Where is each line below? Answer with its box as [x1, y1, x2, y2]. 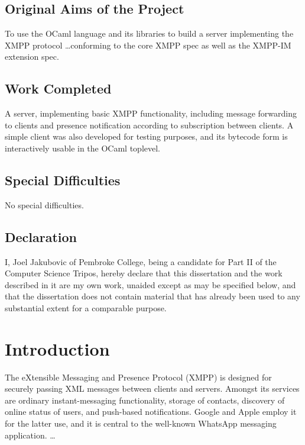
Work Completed [5, 79, 112, 98]
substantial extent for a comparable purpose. [5, 301, 167, 314]
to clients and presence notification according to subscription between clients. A [5, 118, 294, 131]
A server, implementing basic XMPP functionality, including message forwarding [5, 107, 297, 120]
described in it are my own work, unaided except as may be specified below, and [5, 278, 296, 291]
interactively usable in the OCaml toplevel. [5, 141, 161, 154]
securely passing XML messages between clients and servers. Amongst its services [5, 382, 300, 395]
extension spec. [5, 50, 59, 63]
